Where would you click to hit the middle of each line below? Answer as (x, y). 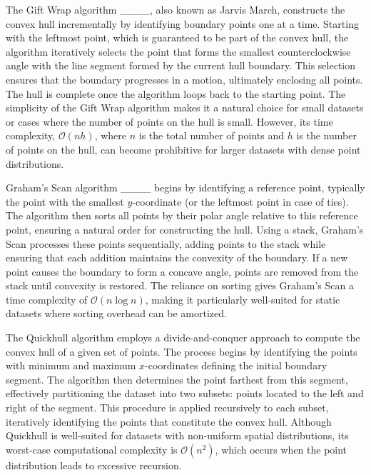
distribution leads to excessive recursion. (94, 465)
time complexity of (47, 299)
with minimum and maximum (71, 365)
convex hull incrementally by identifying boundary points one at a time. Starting (182, 23)
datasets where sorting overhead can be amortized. (116, 313)
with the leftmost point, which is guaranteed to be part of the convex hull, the (177, 37)
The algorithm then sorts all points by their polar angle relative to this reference (182, 215)
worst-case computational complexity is (92, 449)
